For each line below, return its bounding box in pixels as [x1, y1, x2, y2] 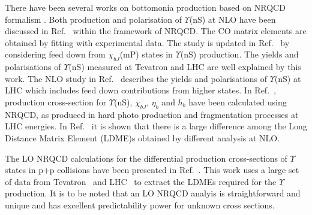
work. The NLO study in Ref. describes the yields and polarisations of [5, 72, 267, 84]
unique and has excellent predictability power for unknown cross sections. [5, 198, 275, 211]
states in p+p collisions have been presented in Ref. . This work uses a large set [5, 163, 299, 176]
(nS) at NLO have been [189, 13, 276, 25]
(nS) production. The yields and [180, 48, 299, 60]
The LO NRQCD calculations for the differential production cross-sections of [5, 152, 287, 164]
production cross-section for [5, 95, 107, 108]
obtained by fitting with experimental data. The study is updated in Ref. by [5, 36, 290, 49]
